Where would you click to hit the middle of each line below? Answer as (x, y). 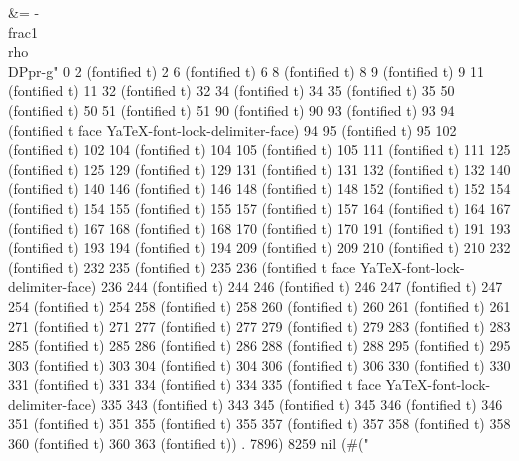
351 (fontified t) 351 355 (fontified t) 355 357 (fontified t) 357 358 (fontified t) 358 (259, 423)
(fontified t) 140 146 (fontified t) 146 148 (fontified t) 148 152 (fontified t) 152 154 (259, 188)
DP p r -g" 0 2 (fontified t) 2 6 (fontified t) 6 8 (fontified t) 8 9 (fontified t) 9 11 (246, 70)
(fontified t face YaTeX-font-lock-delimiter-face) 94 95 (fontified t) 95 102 (232, 129)
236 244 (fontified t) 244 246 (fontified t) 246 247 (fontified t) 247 (301, 286)
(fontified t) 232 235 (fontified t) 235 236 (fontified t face (182, 266)
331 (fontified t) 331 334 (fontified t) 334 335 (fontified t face (194, 384)
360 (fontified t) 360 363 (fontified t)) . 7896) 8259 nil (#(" (188, 443)
